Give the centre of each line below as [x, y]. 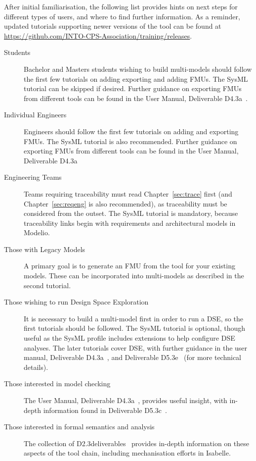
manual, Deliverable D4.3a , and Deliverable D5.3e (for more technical [132, 357]
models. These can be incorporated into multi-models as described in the [134, 276]
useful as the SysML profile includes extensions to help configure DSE [129, 338]
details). [36, 367]
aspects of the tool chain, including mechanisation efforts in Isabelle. [127, 453]
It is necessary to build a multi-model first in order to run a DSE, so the [133, 318]
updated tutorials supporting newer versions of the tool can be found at [113, 26]
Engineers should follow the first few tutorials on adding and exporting [131, 131]
